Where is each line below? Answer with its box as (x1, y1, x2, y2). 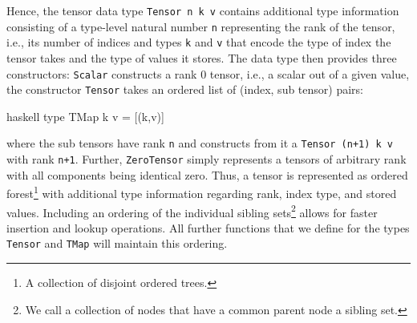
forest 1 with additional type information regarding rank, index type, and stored (6, 183, 397, 202)
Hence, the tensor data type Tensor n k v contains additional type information (6, 2, 399, 18)
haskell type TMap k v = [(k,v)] (6, 107, 164, 124)
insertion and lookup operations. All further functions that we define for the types (6, 219, 410, 236)
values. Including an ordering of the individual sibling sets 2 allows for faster (6, 201, 378, 220)
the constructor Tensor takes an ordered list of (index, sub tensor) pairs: (6, 81, 363, 98)
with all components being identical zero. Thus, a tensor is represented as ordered (6, 166, 408, 183)
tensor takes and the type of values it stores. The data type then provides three (6, 49, 397, 66)
